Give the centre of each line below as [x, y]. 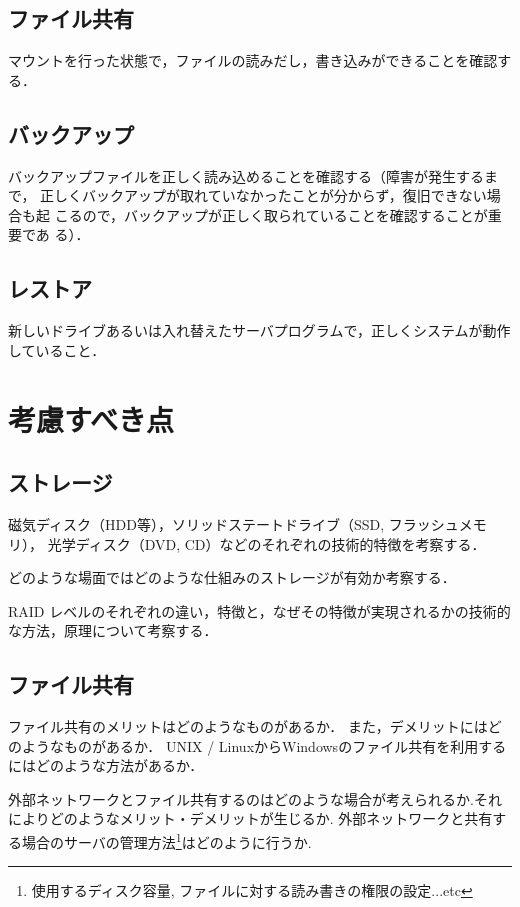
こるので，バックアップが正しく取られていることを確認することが [271, 214]
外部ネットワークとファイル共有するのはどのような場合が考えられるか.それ [255, 798]
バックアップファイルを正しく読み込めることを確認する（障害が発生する [246, 175]
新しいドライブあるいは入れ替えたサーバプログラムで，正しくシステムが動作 [259, 330]
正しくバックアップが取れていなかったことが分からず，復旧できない [263, 195]
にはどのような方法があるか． [106, 765]
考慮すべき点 [91, 418]
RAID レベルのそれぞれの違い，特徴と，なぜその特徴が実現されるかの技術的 [259, 610]
